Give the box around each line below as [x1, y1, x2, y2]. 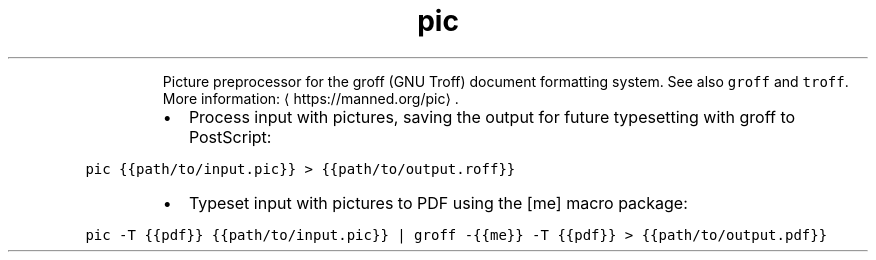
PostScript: [188, 126, 272, 147]
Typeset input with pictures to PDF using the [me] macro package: [188, 192, 688, 213]
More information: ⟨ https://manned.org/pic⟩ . [162, 89, 459, 107]
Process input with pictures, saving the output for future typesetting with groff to [188, 106, 796, 127]
